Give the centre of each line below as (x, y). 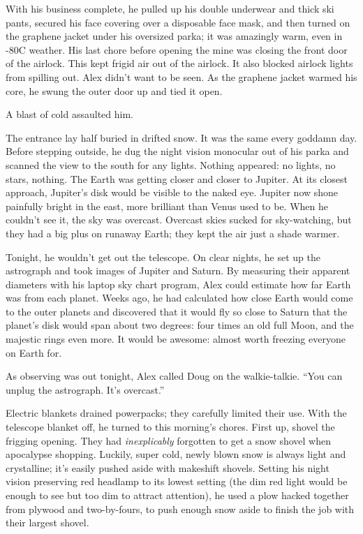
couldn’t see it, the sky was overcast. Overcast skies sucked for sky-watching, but (179, 220)
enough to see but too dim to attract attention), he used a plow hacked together (177, 495)
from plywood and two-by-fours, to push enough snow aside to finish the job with (180, 509)
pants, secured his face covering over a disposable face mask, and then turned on (178, 22)
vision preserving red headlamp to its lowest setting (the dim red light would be (177, 481)
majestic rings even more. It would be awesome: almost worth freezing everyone (176, 339)
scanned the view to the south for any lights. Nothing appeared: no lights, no (171, 164)
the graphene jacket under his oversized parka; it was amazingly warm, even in (174, 36)
